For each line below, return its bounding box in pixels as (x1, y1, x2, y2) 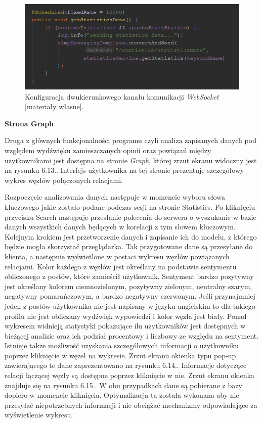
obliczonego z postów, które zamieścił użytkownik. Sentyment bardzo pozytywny (5, 271, 254, 281)
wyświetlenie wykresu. (5, 409, 73, 420)
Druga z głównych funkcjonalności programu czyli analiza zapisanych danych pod (5, 135, 256, 146)
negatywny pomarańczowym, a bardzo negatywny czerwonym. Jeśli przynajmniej (5, 291, 255, 301)
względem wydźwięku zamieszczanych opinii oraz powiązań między (5, 145, 211, 155)
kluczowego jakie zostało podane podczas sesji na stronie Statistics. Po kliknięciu (5, 201, 255, 212)
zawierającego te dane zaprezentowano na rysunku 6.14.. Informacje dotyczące (5, 360, 247, 370)
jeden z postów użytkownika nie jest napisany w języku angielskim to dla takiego (5, 300, 255, 311)
